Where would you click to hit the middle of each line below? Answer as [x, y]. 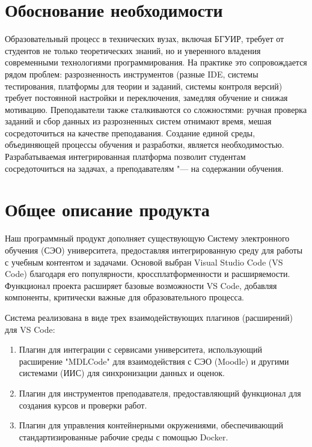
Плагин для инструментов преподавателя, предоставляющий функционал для [160, 393]
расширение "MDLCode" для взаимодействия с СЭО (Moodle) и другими [154, 361]
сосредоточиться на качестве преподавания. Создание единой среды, [130, 132]
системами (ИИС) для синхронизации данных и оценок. [122, 373]
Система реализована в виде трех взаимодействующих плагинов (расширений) [149, 317]
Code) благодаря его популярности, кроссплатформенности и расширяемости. [148, 274]
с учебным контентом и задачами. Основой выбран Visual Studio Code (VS [144, 262]
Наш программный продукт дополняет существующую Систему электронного [147, 238]
